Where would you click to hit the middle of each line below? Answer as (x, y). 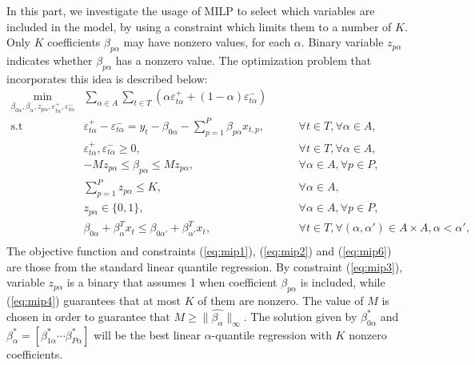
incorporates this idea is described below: (107, 78)
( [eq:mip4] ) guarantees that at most (94, 300)
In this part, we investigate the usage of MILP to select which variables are (191, 10)
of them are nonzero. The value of (281, 300)
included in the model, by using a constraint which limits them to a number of (199, 26)
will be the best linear (147, 334)
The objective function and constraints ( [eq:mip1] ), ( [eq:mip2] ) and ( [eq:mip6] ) (199, 250)
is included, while (343, 282)
